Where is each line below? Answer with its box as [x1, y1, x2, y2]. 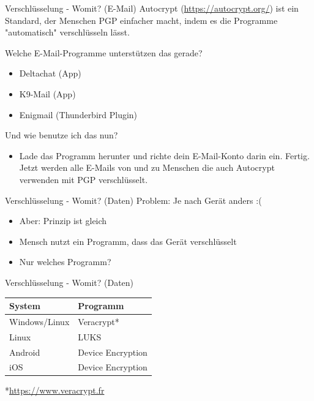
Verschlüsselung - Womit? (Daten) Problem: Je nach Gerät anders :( [5, 193, 262, 206]
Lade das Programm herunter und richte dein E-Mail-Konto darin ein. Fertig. [19, 149, 310, 162]
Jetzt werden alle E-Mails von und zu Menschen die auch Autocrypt [19, 161, 275, 174]
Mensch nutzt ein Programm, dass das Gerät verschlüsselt [19, 234, 237, 247]
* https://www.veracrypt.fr [5, 384, 105, 397]
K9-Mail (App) [19, 87, 76, 100]
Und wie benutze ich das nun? [5, 129, 118, 141]
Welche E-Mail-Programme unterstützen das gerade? [5, 46, 203, 59]
